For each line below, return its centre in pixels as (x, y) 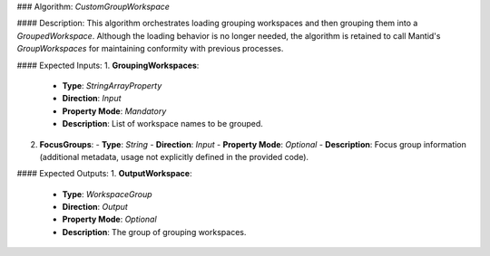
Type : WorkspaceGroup (108, 194)
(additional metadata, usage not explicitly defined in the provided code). (174, 156)
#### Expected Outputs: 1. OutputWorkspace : (104, 174)
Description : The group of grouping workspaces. (154, 232)
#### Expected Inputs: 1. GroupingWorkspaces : (108, 65)
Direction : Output (95, 207)
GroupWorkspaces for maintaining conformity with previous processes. (150, 49)
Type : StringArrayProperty (112, 85)
